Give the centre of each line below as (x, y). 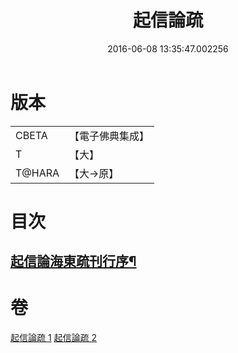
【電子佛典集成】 (109, 136)
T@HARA (37, 173)
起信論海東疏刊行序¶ (73, 261)
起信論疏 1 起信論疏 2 (54, 338)
